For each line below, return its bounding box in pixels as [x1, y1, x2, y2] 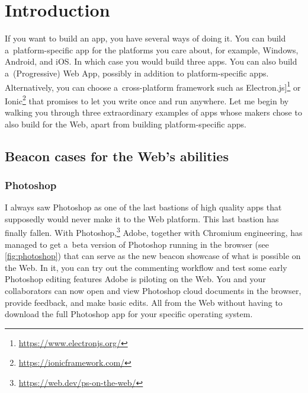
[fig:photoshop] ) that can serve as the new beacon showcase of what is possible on [5, 250, 301, 262]
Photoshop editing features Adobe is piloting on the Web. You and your [5, 273, 266, 285]
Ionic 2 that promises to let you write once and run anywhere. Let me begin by [5, 92, 289, 107]
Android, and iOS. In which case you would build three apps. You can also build [5, 55, 297, 68]
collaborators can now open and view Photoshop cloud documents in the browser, [5, 285, 301, 296]
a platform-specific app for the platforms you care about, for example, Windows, [5, 43, 299, 56]
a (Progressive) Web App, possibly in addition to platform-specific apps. [5, 66, 269, 79]
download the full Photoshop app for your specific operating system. [5, 308, 253, 320]
